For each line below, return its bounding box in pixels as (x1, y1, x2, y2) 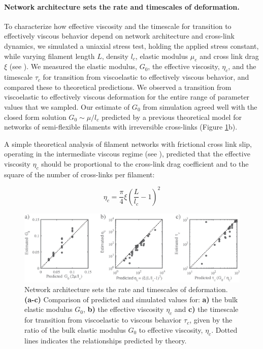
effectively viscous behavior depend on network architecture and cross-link (4, 30, 235, 41)
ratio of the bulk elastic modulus (24, 324, 126, 335)
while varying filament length (4, 50, 95, 61)
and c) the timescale (174, 304, 239, 314)
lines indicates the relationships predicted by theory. (24, 335, 187, 345)
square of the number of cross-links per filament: (4, 169, 155, 179)
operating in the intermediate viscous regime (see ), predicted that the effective (4, 148, 250, 159)
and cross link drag (200, 50, 259, 61)
